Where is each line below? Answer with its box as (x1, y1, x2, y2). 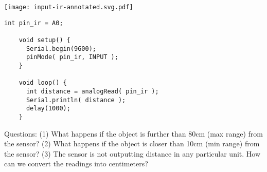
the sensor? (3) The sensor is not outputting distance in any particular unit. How (4, 148, 261, 159)
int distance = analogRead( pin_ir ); (26, 87, 159, 95)
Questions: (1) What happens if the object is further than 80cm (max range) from (4, 128, 263, 139)
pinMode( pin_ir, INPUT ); (26, 53, 118, 61)
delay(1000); (26, 105, 70, 112)
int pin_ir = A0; (4, 19, 63, 27)
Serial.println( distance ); (26, 96, 126, 104)
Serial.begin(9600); (26, 45, 96, 52)
